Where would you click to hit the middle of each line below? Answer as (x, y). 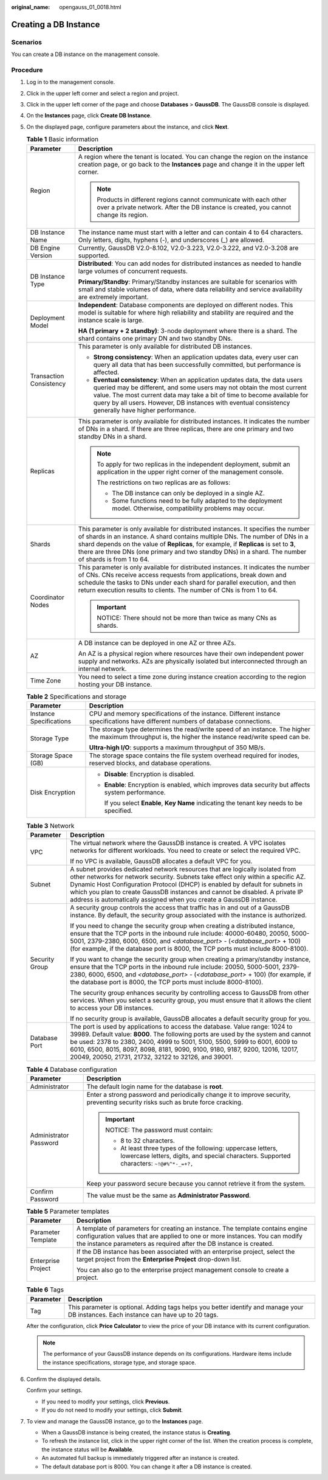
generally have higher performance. (145, 410)
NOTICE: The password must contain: (159, 1130)
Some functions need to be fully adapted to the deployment (197, 501)
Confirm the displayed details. (64, 1379)
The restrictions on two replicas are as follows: (164, 482)
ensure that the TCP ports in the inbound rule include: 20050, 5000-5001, (175, 967)
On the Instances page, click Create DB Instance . (89, 116)
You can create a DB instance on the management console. (85, 54)
